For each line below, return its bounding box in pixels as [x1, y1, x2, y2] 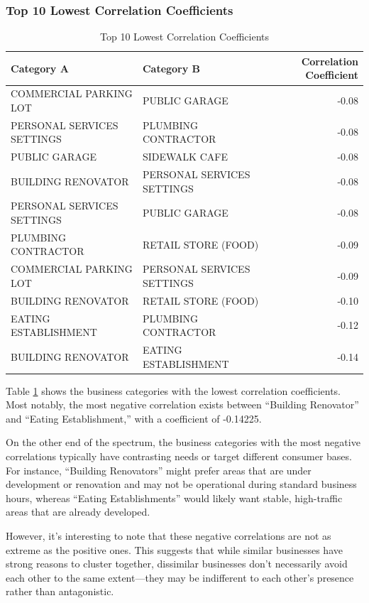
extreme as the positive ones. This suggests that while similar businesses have [6, 542, 343, 557]
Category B [142, 60, 201, 75]
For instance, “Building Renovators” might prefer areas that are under [6, 462, 312, 477]
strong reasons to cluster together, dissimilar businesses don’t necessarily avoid [6, 556, 348, 571]
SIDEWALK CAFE [142, 149, 228, 164]
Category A [11, 60, 69, 75]
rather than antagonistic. [6, 584, 114, 599]
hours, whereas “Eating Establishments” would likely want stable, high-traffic [6, 490, 343, 505]
